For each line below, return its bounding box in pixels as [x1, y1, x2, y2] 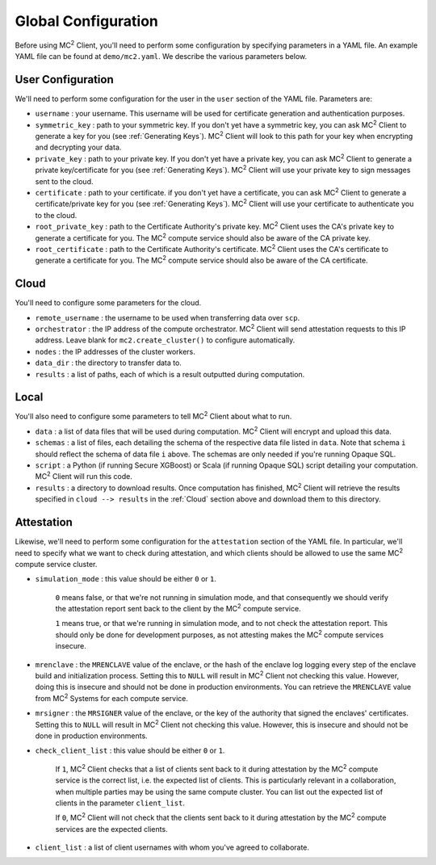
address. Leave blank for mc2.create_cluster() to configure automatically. [35, 335, 296, 345]
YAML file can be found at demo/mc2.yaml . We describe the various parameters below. [15, 51, 307, 61]
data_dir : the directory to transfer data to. [35, 358, 182, 367]
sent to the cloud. [35, 176, 94, 186]
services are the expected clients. [55, 824, 169, 834]
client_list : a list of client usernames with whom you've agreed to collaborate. [35, 842, 310, 852]
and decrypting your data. [35, 142, 122, 153]
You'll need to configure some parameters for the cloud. [15, 298, 202, 308]
